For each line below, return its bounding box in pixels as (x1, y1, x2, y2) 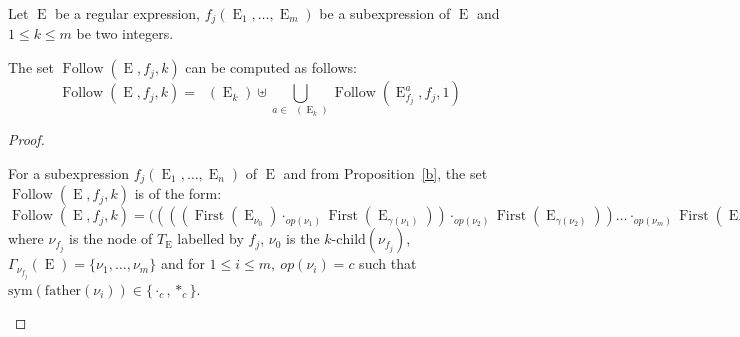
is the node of (69, 228, 153, 249)
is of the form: (134, 183, 222, 204)
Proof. (8, 129, 45, 150)
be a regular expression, (55, 3, 200, 23)
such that (359, 253, 417, 274)
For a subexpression (8, 162, 130, 183)
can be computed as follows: (185, 57, 357, 78)
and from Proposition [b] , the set (283, 162, 488, 183)
